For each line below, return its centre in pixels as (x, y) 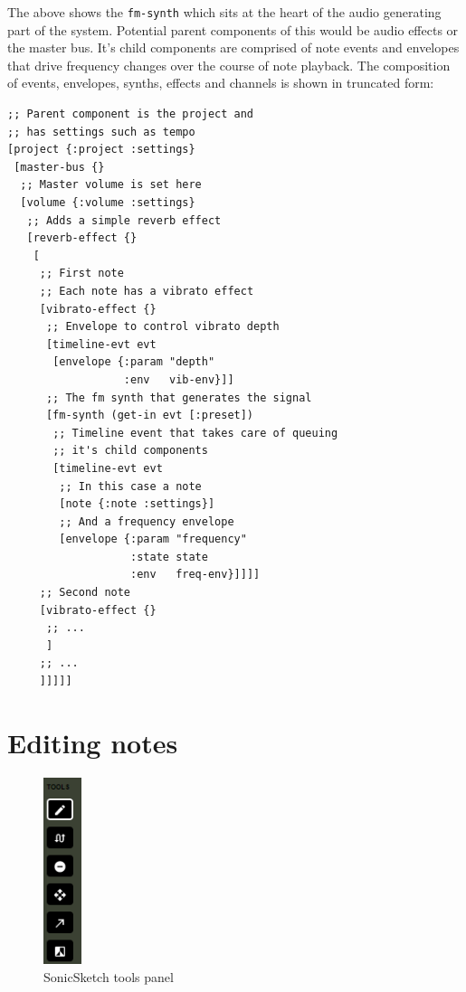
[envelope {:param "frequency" (153, 539)
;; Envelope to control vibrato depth (162, 327)
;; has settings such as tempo (101, 132)
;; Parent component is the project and (131, 114)
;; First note (81, 274)
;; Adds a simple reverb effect (124, 220)
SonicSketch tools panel (109, 976)
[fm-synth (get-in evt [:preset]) (150, 416)
